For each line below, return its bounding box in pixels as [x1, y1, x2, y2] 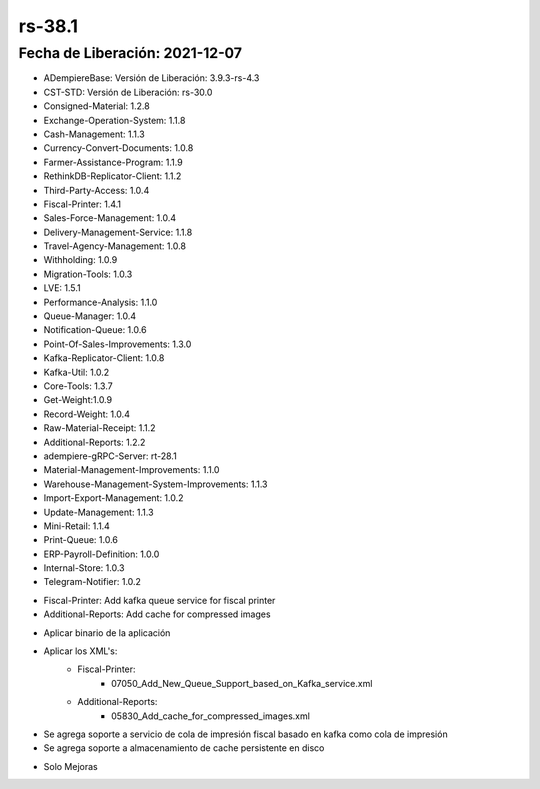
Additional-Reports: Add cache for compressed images [43, 608, 271, 620]
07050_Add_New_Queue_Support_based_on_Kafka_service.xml [111, 677, 373, 689]
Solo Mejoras [43, 760, 99, 772]
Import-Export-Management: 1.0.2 [43, 492, 184, 504]
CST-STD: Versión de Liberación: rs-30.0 [43, 86, 213, 98]
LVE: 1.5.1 [43, 282, 81, 294]
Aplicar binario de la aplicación [43, 626, 171, 639]
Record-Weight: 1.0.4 [43, 408, 130, 420]
